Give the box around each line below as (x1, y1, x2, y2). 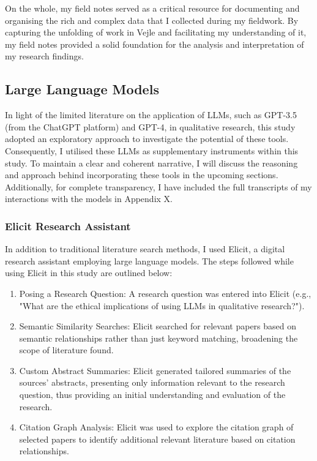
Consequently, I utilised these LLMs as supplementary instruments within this (5, 144, 299, 157)
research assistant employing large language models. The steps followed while (5, 254, 294, 267)
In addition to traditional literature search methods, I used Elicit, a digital (5, 242, 285, 255)
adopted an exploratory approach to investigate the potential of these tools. (5, 132, 289, 145)
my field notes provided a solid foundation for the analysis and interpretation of (5, 37, 304, 50)
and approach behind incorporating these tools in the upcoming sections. (5, 168, 278, 181)
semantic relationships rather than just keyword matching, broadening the (19, 331, 298, 344)
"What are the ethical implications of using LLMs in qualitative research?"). (19, 299, 305, 312)
